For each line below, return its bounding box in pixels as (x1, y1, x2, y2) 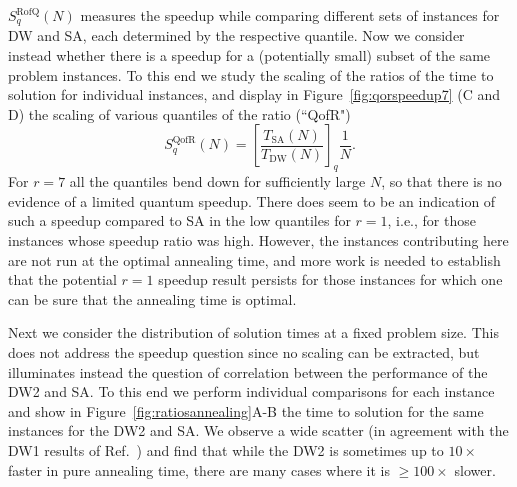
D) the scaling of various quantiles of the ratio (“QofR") (8, 103, 351, 124)
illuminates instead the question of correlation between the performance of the (8, 361, 488, 382)
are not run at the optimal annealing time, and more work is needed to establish (8, 249, 501, 270)
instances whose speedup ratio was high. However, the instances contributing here (8, 230, 509, 250)
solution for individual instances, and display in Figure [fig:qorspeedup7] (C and (8, 84, 500, 105)
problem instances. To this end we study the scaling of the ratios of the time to (8, 64, 494, 85)
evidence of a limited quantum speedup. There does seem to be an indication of (8, 190, 496, 211)
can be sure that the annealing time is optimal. (8, 288, 297, 309)
